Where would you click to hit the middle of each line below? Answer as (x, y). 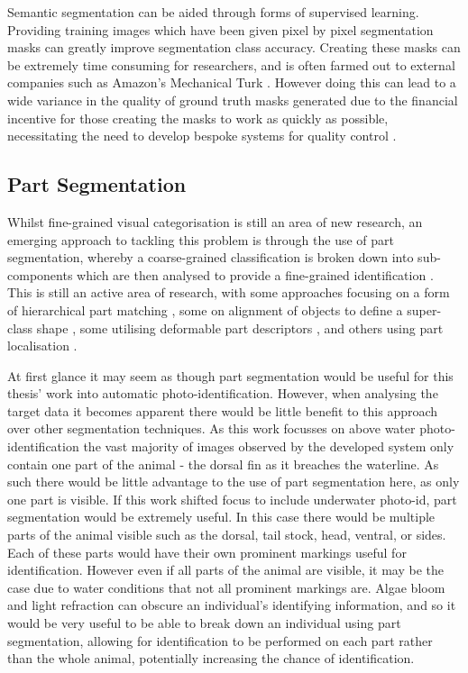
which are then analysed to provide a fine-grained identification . (255, 274)
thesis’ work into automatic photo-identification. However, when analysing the (223, 393)
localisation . (42, 346)
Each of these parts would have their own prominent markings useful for (207, 552)
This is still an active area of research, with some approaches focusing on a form (229, 292)
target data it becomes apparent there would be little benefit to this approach (223, 410)
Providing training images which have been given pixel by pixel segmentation (220, 29)
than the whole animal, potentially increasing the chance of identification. (211, 658)
